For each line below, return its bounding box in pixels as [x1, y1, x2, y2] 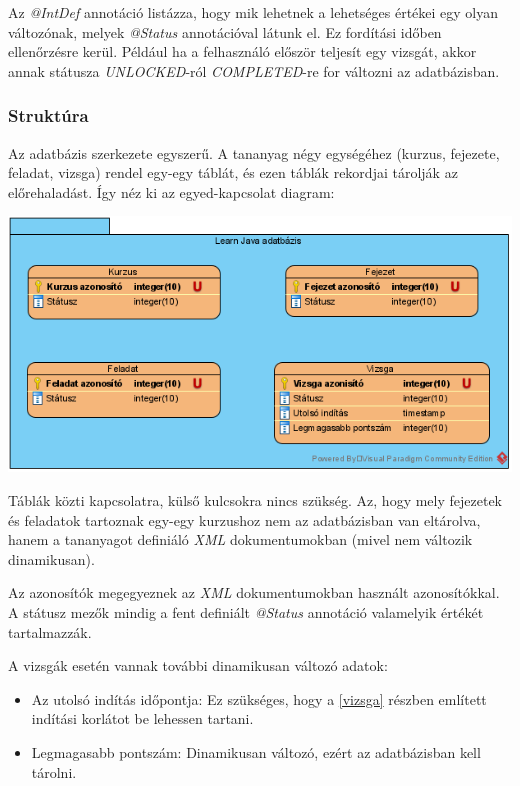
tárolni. [31, 761, 77, 782]
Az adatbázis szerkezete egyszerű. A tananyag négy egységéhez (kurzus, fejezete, [8, 142, 500, 163]
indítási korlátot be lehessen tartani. [31, 708, 254, 729]
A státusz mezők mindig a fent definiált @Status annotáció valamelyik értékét [8, 602, 484, 623]
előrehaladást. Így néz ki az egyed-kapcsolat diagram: [8, 181, 335, 202]
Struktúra [8, 103, 89, 128]
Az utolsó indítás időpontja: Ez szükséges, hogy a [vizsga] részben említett [31, 688, 487, 709]
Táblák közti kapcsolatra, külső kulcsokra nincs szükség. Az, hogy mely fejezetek [8, 490, 503, 511]
